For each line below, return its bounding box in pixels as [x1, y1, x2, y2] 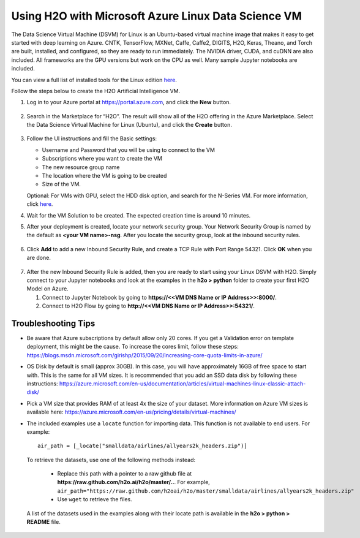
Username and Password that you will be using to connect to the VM [42, 146, 216, 153]
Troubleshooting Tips [11, 318, 96, 328]
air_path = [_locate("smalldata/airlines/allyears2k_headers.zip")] [37, 442, 247, 450]
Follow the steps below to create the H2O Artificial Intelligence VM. [11, 87, 181, 94]
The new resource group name [42, 163, 120, 171]
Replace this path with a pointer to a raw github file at [57, 470, 192, 477]
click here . [26, 200, 53, 208]
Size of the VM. [42, 181, 81, 188]
